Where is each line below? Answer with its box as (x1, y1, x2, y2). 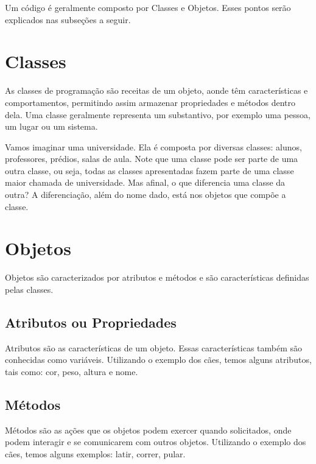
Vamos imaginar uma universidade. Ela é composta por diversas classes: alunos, (5, 140, 302, 153)
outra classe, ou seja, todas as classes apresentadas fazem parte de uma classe (5, 164, 294, 177)
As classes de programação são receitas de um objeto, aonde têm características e (5, 84, 308, 97)
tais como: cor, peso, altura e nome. (5, 365, 138, 378)
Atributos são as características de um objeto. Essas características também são (5, 341, 303, 354)
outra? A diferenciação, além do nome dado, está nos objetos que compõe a (5, 188, 286, 201)
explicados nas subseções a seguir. (5, 13, 131, 26)
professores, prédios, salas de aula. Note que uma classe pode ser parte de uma (5, 152, 298, 165)
